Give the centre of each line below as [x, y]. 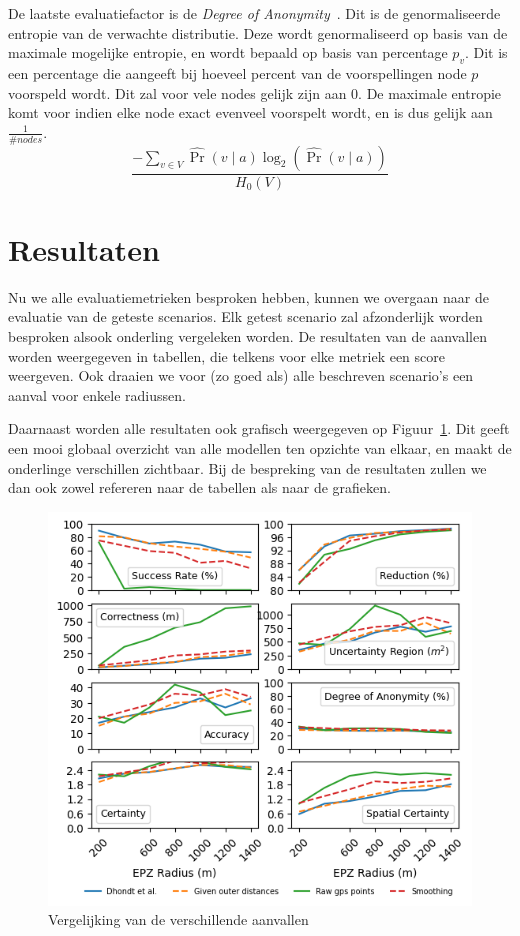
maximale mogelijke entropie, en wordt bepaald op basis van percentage [228, 52]
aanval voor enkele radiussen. [97, 394]
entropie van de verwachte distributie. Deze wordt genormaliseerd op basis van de [258, 32]
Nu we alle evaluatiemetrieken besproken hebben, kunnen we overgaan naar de [248, 296]
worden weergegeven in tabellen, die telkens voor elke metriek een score [226, 355]
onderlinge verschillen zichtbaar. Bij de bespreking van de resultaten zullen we [247, 467]
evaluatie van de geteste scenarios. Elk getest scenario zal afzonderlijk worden [245, 316]
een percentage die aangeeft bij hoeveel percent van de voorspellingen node [237, 72]
